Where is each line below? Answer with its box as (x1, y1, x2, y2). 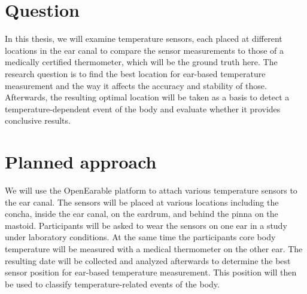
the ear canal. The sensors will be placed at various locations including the (5, 195, 279, 208)
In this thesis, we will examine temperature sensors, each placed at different (5, 32, 282, 45)
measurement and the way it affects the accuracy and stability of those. (5, 79, 267, 91)
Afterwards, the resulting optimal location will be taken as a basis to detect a (5, 91, 290, 103)
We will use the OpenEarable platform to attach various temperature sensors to (5, 184, 297, 196)
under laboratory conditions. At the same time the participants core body (5, 231, 276, 243)
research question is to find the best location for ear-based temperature (5, 67, 266, 79)
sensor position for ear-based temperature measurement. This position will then (5, 266, 297, 278)
